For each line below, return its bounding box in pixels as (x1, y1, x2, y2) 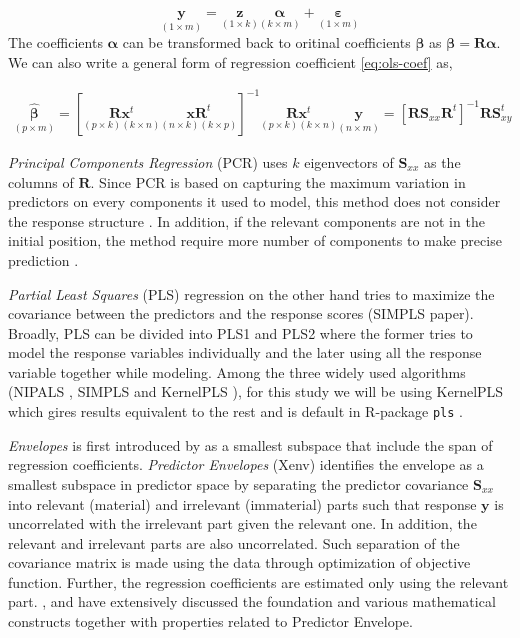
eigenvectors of (304, 151, 394, 172)
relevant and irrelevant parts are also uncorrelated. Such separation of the (8, 532, 460, 553)
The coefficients (8, 32, 103, 53)
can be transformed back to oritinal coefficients (122, 32, 411, 53)
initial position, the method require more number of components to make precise (8, 230, 502, 251)
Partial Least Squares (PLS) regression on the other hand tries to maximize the (8, 283, 495, 304)
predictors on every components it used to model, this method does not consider (8, 191, 501, 212)
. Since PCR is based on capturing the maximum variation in (90, 171, 466, 192)
